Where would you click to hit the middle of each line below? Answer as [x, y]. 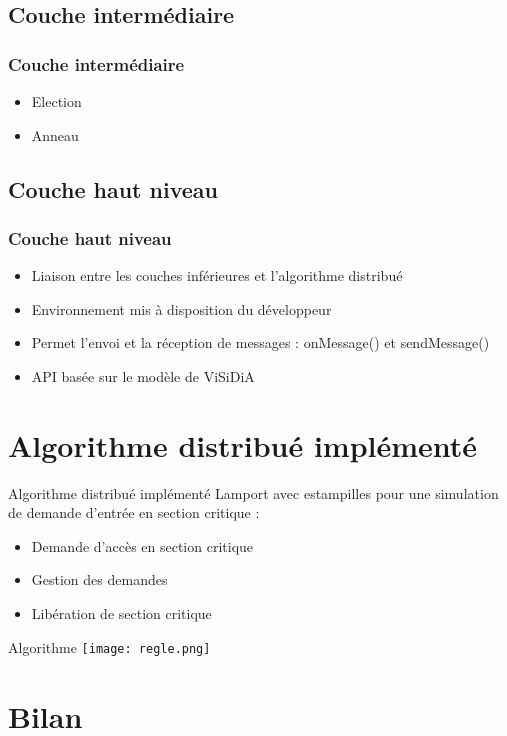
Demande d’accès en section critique [142, 545]
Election [56, 101]
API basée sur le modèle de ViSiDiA [143, 375]
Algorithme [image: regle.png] [109, 646]
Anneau [55, 134]
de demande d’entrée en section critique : [134, 512]
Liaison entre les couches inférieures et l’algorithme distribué [217, 275]
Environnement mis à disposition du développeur [181, 308]
